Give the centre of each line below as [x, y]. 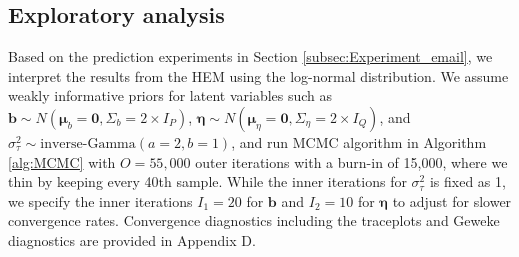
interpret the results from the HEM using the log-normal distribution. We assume [258, 75]
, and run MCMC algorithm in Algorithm [359, 141]
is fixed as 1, [467, 181]
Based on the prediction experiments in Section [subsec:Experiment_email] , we [250, 56]
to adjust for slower [452, 200]
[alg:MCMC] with [62, 161]
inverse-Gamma [88, 143]
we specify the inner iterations [100, 200]
